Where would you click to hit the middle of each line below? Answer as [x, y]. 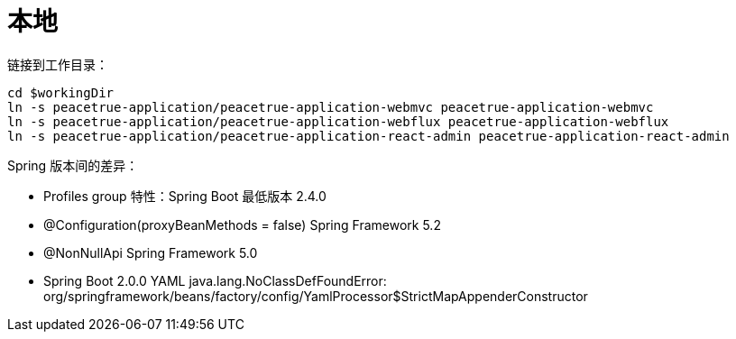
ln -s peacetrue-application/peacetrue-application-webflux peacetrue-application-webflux [338, 121]
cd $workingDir [61, 92]
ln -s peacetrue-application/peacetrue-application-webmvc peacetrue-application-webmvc [331, 107]
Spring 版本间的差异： [73, 165]
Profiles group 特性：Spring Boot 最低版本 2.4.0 [185, 196]
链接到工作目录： [58, 64]
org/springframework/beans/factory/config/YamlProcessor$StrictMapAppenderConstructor [316, 296]
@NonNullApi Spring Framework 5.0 [151, 252]
